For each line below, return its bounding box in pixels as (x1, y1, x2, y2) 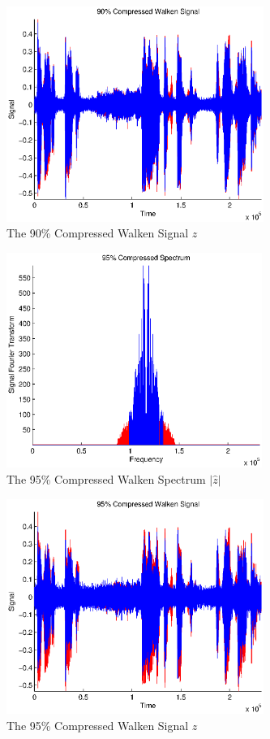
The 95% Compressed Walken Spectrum (6, 470, 206, 487)
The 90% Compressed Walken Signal (6, 224, 189, 241)
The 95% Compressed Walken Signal (6, 716, 189, 733)
